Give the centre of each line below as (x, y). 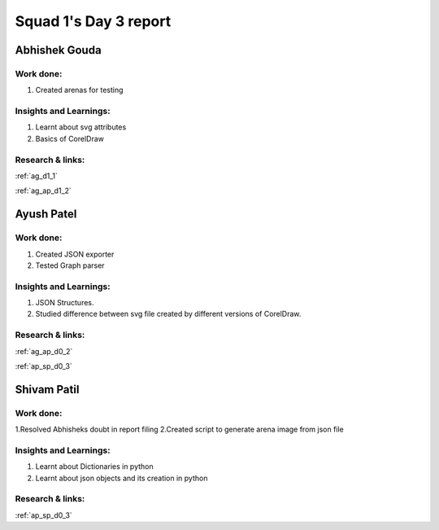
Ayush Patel (46, 215)
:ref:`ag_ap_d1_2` (43, 191)
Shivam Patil (47, 390)
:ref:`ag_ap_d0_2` (44, 351)
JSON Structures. (65, 303)
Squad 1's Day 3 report (93, 21)
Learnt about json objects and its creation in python (122, 478)
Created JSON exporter (75, 254)
